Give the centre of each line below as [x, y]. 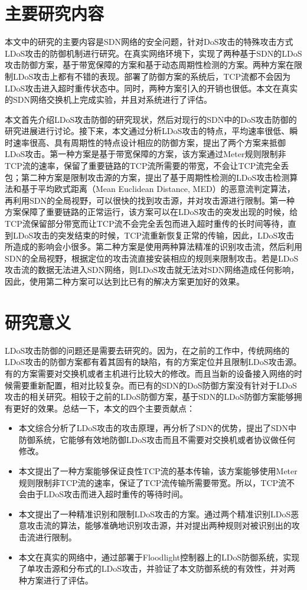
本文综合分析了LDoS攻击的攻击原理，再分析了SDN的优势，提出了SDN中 [157, 428]
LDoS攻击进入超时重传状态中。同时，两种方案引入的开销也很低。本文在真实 [151, 88]
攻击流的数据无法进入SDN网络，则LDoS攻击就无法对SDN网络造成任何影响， [152, 270]
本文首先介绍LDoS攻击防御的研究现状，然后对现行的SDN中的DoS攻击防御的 [151, 119]
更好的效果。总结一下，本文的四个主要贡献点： [104, 408]
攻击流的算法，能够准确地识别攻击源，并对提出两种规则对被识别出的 [159, 525]
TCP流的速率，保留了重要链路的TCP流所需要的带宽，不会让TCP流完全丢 [147, 166]
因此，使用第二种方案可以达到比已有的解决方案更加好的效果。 [125, 281]
